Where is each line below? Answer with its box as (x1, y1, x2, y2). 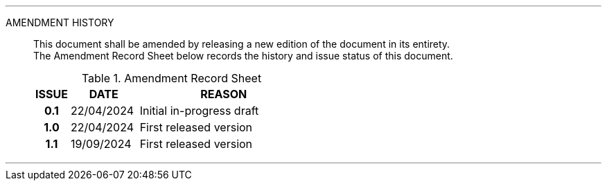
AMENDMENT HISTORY (6, 17, 114, 28)
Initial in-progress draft (139, 104, 259, 118)
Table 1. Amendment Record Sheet (81, 71, 262, 85)
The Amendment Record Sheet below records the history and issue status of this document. (33, 50, 453, 62)
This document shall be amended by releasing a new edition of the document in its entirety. (33, 38, 450, 50)
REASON (200, 87, 247, 101)
